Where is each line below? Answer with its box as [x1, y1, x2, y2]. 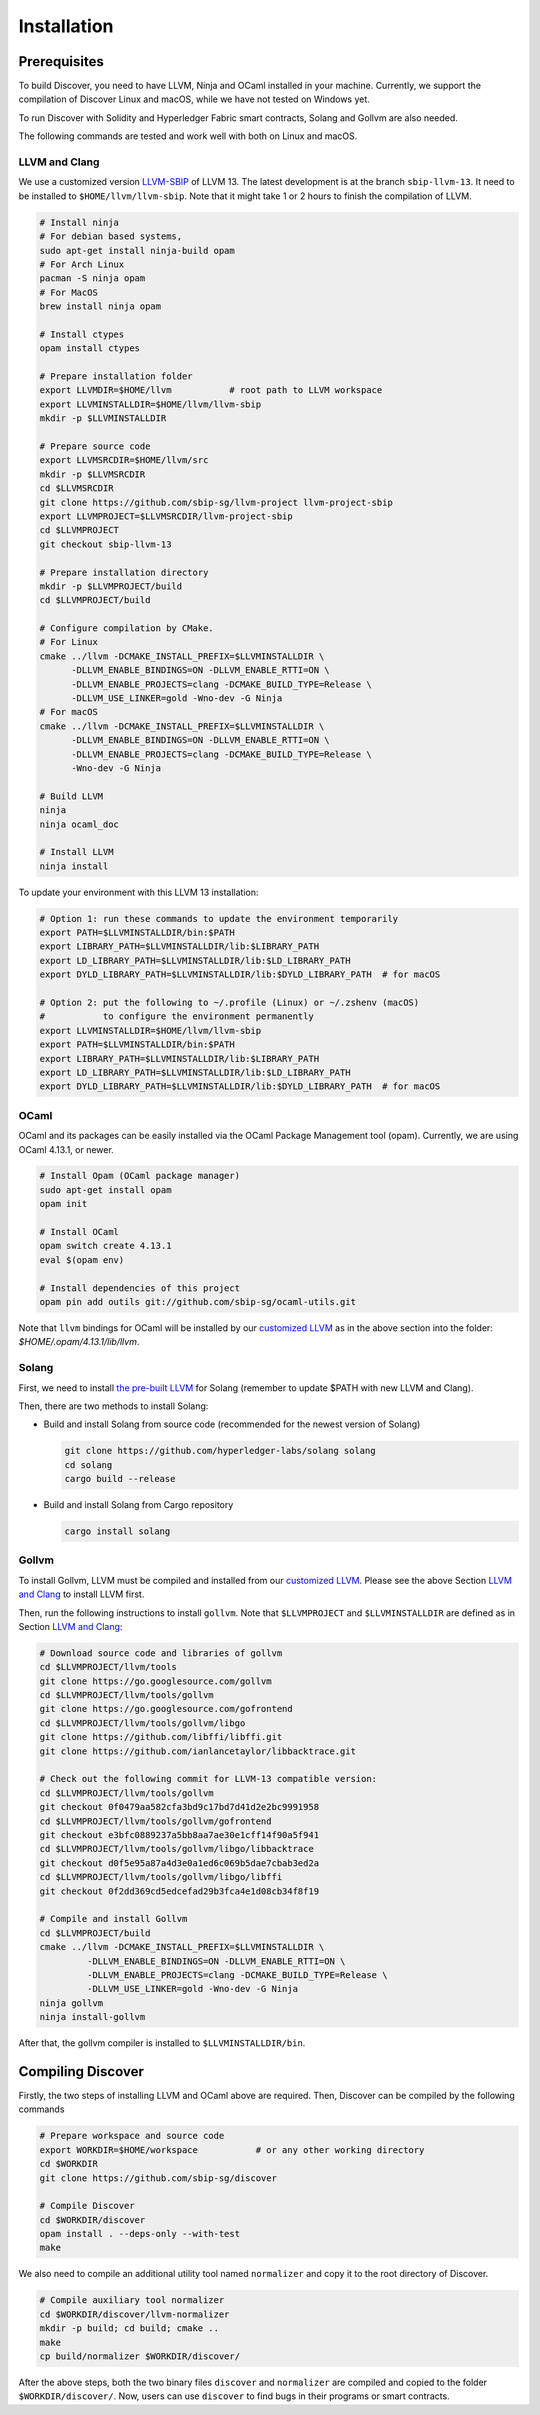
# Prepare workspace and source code [39, 2130, 225, 2142]
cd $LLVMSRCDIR [39, 483, 114, 494]
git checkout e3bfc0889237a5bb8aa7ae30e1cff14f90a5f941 [39, 1830, 320, 1840]
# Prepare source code [39, 441, 151, 452]
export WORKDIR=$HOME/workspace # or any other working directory [39, 2144, 425, 2155]
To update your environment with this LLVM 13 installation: [18, 886, 259, 898]
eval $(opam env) [39, 1254, 125, 1265]
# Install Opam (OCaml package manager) [39, 1170, 240, 1182]
